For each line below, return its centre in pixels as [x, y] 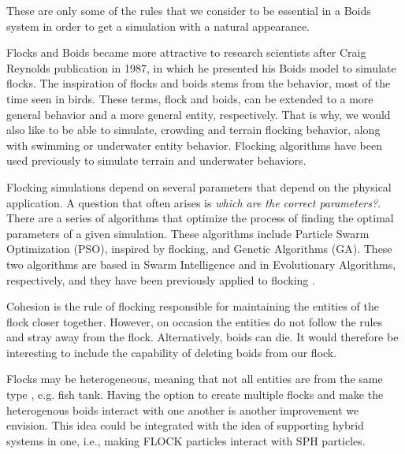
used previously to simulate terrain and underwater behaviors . [156, 160]
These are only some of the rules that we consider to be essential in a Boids [189, 10]
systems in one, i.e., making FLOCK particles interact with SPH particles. [186, 440]
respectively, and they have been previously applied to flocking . [161, 279]
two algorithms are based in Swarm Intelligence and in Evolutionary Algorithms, [201, 264]
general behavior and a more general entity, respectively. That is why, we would [199, 114]
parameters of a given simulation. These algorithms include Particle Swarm [188, 233]
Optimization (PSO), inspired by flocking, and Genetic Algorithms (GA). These [199, 249]
